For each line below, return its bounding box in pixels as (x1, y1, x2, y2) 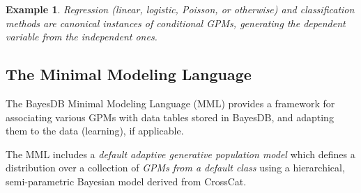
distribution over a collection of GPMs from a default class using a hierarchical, (6, 160, 345, 175)
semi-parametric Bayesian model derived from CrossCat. (6, 173, 247, 188)
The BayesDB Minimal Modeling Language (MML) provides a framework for (6, 95, 335, 110)
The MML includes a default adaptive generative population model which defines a (6, 146, 355, 161)
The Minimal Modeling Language (6, 63, 252, 85)
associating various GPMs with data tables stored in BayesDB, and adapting (6, 109, 334, 124)
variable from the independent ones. (6, 29, 158, 44)
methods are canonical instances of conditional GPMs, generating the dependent (6, 15, 346, 30)
